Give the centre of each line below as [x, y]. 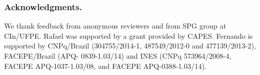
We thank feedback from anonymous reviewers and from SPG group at [115, 26]
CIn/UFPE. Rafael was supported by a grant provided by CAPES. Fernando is [128, 35]
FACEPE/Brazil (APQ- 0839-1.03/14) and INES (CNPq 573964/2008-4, [118, 56]
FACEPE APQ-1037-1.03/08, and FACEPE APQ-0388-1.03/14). [105, 66]
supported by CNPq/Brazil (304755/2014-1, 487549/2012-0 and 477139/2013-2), [130, 46]
